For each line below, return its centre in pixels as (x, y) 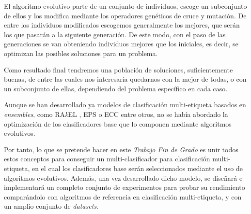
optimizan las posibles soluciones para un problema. (81, 53)
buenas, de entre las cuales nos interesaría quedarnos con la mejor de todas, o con (125, 79)
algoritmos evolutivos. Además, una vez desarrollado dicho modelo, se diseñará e (123, 178)
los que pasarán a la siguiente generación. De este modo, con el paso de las (115, 34)
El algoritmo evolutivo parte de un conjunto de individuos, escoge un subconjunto (125, 6)
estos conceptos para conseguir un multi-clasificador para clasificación (107, 159)
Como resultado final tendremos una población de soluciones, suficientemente (118, 69)
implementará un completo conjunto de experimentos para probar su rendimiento (125, 187)
